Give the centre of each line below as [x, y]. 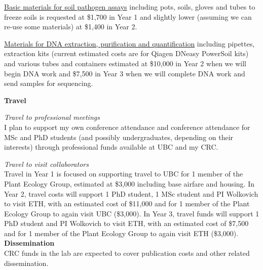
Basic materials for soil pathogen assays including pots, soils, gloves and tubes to [130, 7]
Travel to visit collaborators [46, 164]
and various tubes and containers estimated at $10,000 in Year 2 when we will [125, 63]
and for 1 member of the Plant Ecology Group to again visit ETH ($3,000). [121, 233]
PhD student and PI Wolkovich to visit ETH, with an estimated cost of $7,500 [126, 223]
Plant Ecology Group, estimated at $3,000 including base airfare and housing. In [129, 183]
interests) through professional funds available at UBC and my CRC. [111, 147]
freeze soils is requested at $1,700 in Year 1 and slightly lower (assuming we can [128, 16]
